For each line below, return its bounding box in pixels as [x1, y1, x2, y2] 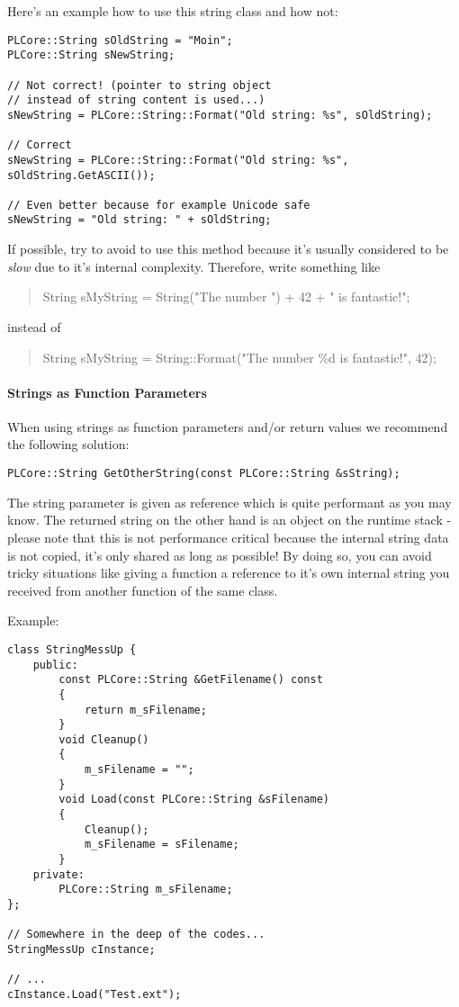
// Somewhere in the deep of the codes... [7, 928, 265, 941]
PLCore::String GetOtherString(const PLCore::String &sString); [7, 467, 400, 481]
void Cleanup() [58, 733, 149, 746]
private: [32, 868, 85, 881]
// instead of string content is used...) [7, 94, 265, 107]
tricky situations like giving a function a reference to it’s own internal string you [7, 563, 450, 582]
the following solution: [7, 435, 130, 454]
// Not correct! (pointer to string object [7, 78, 272, 92]
